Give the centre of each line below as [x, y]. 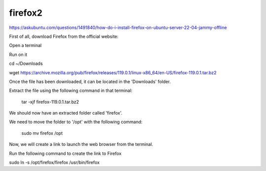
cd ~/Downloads [26, 63]
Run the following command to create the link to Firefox [65, 153]
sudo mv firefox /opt [42, 133]
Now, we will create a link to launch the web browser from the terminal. [81, 144]
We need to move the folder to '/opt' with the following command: [76, 122]
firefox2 [26, 13]
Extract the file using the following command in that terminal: [71, 90]
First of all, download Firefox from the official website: [64, 36]
